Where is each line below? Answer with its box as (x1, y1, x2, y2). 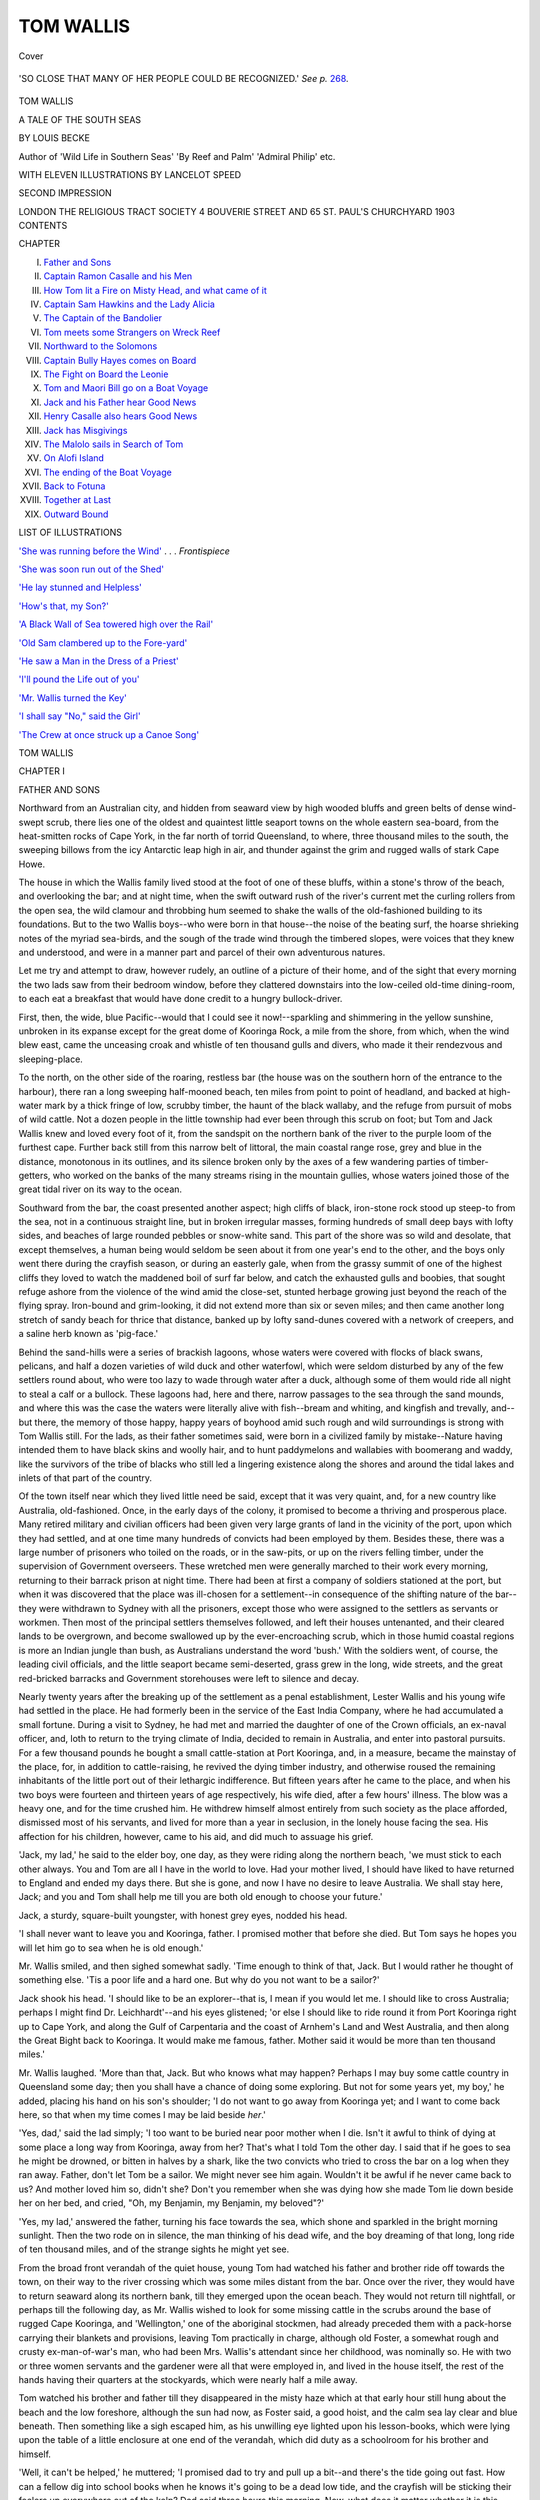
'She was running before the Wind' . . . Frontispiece (18, 545, 230, 557)
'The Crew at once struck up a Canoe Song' (18, 728, 200, 740)
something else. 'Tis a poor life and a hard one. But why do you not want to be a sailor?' (18, 1974, 380, 1986)
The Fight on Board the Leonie (43, 368, 169, 380)
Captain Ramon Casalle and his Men (43, 270, 193, 282)
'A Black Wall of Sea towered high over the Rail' (18, 618, 214, 630)
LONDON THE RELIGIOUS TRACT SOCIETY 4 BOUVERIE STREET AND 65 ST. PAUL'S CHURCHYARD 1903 (18, 205, 455, 217)
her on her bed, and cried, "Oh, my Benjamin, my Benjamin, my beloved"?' (18, 2197, 325, 2209)
